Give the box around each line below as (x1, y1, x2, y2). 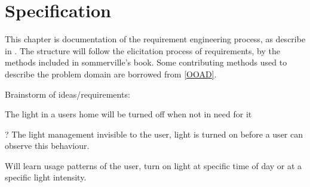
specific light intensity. (5, 171, 87, 183)
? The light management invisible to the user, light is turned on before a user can (5, 127, 303, 140)
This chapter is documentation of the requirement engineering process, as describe (5, 33, 306, 45)
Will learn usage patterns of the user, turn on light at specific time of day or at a (5, 159, 302, 172)
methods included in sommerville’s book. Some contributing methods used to (5, 56, 287, 68)
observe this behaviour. (5, 139, 90, 152)
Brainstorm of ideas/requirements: (5, 88, 130, 100)
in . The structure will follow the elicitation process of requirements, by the (5, 44, 280, 57)
